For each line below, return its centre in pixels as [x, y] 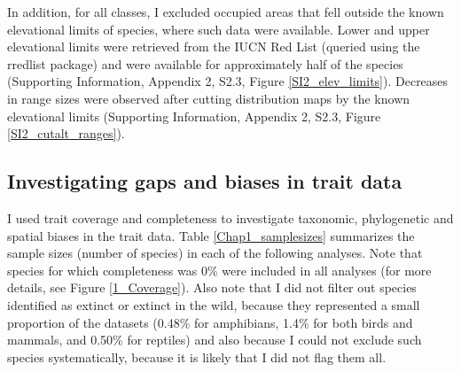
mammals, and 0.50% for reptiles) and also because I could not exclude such [215, 340]
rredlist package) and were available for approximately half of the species [205, 63]
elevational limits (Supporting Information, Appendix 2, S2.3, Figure [194, 116]
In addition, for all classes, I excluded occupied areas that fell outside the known [226, 12]
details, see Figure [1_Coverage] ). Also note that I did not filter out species [212, 287]
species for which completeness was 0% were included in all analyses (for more [219, 270]
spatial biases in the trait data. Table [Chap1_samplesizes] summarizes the [211, 235]
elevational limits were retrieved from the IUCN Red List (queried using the [214, 46]
